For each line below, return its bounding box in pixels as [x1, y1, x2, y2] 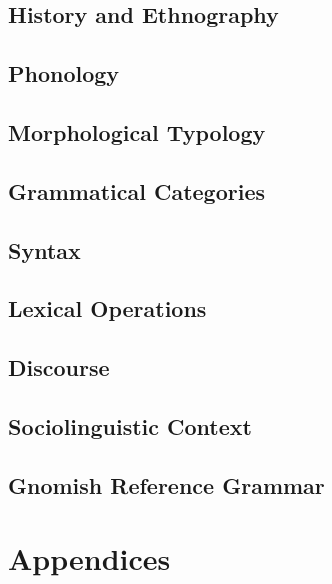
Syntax [8, 234, 81, 265]
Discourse [8, 352, 110, 383]
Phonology [8, 58, 120, 89]
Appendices [8, 538, 171, 579]
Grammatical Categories [8, 175, 265, 206]
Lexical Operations [8, 293, 207, 324]
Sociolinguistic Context [8, 410, 252, 441]
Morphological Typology [8, 116, 266, 147]
